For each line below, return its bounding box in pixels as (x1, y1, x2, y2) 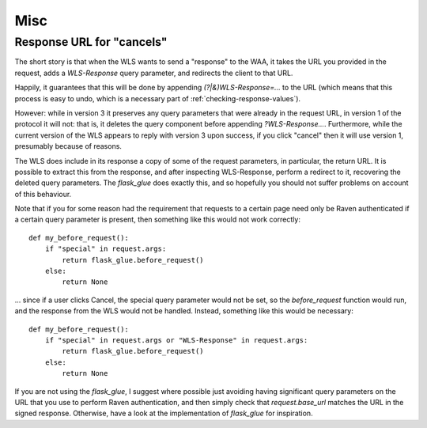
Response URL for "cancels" (14, 35, 168, 49)
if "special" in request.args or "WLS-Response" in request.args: (44, 335, 308, 344)
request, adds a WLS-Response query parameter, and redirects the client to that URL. (14, 68, 293, 78)
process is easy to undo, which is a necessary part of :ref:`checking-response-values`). (14, 93, 300, 103)
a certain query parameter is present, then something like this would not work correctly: (14, 214, 300, 225)
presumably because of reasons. (14, 142, 123, 151)
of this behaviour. (14, 189, 72, 199)
